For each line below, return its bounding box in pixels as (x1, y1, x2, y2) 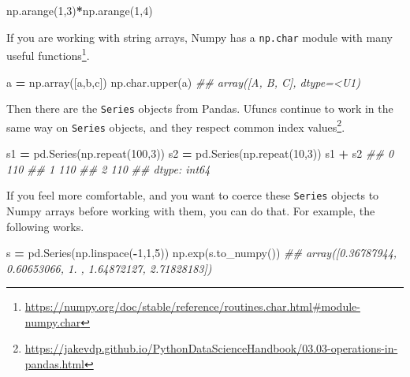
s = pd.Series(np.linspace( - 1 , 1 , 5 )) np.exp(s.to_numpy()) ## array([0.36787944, (6, 244, 397, 261)
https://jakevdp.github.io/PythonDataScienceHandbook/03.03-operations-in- (24, 340, 398, 356)
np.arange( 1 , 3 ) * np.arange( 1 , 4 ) (6, 2, 153, 18)
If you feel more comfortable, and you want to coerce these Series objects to (6, 187, 379, 203)
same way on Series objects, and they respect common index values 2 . (6, 116, 345, 135)
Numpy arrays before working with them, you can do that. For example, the (6, 202, 375, 218)
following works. (6, 218, 84, 234)
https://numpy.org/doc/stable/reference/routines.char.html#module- (24, 298, 360, 315)
